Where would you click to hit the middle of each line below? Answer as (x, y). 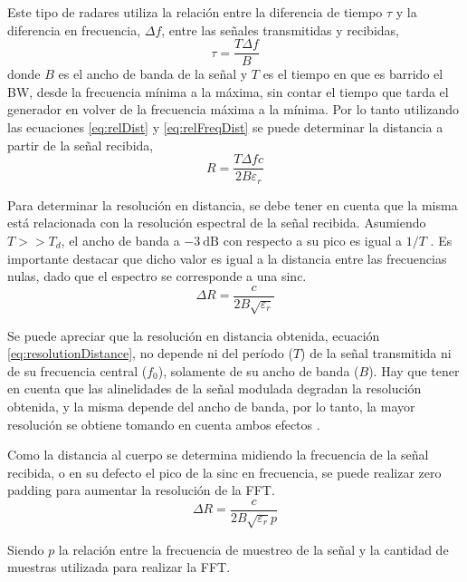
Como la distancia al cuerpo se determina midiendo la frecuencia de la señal (218, 455)
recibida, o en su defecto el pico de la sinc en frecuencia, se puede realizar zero (224, 472)
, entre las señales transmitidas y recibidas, (280, 29)
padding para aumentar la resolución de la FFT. (141, 490)
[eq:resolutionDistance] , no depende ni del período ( (150, 353)
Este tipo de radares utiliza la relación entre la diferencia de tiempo (195, 12)
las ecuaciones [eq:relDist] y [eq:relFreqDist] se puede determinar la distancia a (225, 127)
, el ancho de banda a (120, 240)
